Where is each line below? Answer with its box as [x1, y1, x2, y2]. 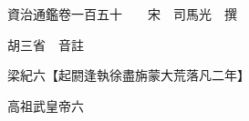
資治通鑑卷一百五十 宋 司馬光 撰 [6, 5, 237, 23]
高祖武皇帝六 [6, 96, 84, 115]
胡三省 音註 [6, 35, 84, 54]
